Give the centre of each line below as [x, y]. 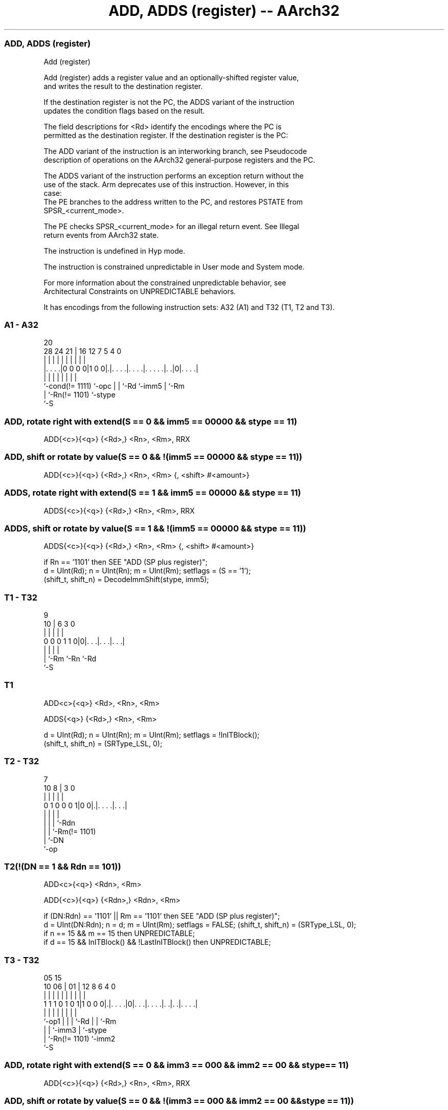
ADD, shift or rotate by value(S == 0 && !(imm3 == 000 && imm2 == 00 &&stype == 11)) [179, 1101]
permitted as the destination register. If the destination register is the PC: [166, 135]
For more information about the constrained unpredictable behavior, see [165, 282]
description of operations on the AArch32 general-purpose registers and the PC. [180, 160]
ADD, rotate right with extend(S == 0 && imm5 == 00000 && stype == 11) [151, 421]
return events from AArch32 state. [101, 235]
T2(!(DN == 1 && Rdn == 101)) [63, 866]
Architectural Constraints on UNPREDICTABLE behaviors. [140, 291]
